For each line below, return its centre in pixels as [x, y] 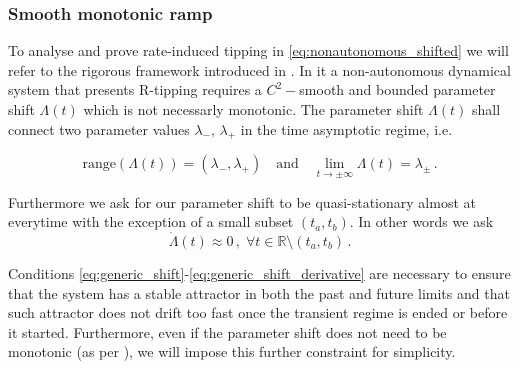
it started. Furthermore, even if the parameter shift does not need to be [227, 331]
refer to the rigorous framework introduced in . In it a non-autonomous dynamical [259, 69]
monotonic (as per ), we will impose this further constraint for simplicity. [232, 351]
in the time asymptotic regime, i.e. [346, 128]
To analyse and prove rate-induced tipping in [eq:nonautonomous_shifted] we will [258, 50]
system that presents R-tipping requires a [135, 89]
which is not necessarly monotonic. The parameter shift [253, 109]
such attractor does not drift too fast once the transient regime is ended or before [258, 312]
